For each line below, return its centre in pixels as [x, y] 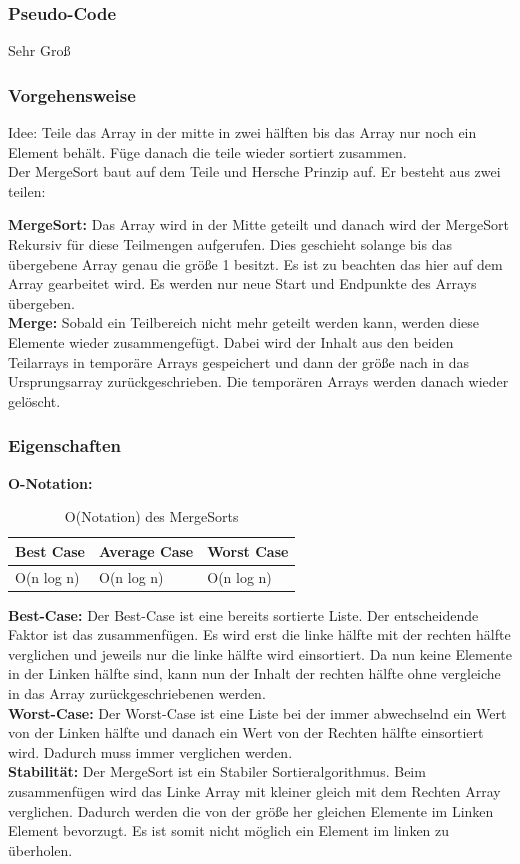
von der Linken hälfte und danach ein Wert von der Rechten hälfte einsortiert [246, 732]
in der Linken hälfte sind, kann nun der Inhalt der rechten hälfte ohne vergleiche [254, 673]
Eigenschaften [65, 445]
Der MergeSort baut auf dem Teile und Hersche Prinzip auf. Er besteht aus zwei [254, 171]
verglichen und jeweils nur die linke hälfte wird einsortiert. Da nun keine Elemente [260, 653]
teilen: [27, 190]
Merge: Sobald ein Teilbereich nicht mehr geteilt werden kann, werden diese [243, 322]
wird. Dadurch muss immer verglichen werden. [150, 751]
